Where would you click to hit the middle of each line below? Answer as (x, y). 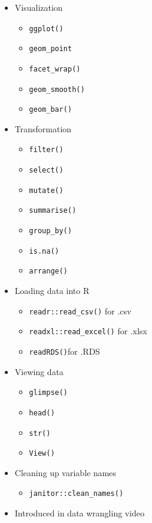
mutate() (46, 190)
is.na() (44, 251)
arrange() (48, 271)
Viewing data (39, 371)
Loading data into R (52, 291)
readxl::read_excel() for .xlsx (88, 331)
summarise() (53, 211)
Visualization (39, 7)
